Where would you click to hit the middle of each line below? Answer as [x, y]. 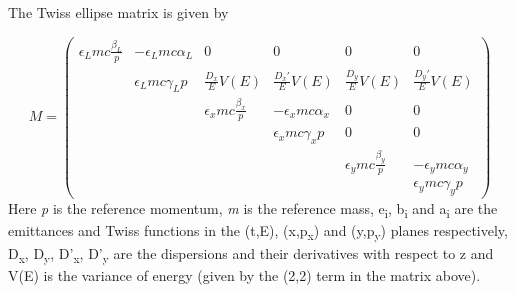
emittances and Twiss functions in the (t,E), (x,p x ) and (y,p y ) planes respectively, [258, 232]
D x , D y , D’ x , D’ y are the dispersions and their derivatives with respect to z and [251, 254]
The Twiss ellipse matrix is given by [118, 12]
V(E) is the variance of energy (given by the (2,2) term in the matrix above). [244, 274]
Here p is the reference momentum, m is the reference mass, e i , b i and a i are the [253, 210]
